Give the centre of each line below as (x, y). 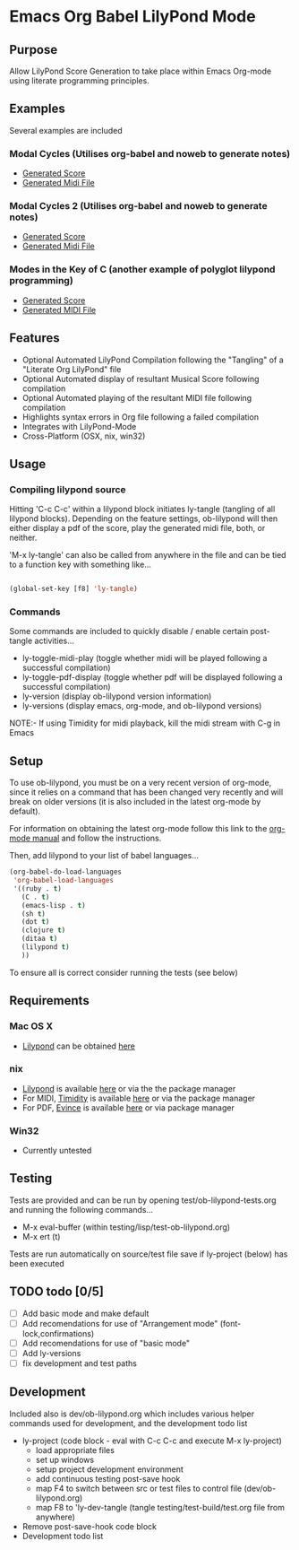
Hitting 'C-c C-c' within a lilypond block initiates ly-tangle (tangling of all (142, 509)
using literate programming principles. (79, 81)
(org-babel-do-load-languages (66, 872)
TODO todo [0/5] (57, 1292)
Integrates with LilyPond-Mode (79, 426)
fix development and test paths (79, 1363)
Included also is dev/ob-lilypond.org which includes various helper (132, 1414)
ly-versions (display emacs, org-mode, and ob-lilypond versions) (142, 706)
